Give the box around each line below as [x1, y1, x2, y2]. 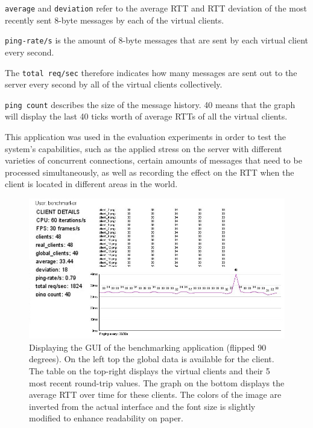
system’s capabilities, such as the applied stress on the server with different [5, 142, 282, 155]
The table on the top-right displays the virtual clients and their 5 [29, 365, 270, 377]
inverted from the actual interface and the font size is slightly [29, 400, 256, 412]
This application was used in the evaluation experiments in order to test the [5, 130, 286, 142]
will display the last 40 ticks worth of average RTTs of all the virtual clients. [5, 110, 288, 123]
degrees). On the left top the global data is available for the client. [29, 353, 274, 365]
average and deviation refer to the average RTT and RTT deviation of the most [5, 2, 307, 14]
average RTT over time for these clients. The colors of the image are [29, 388, 282, 401]
